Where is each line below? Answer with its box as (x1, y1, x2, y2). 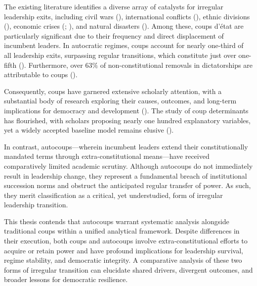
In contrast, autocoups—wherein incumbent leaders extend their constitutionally (4, 141, 248, 151)
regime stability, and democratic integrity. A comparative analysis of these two (4, 255, 242, 265)
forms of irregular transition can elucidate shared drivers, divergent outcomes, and (4, 264, 253, 275)
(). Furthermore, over (18, 59, 83, 70)
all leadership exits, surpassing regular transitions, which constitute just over (4, 49, 236, 60)
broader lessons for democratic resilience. (4, 274, 128, 285)
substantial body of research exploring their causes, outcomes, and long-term (4, 95, 237, 106)
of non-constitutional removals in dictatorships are (100, 59, 253, 70)
